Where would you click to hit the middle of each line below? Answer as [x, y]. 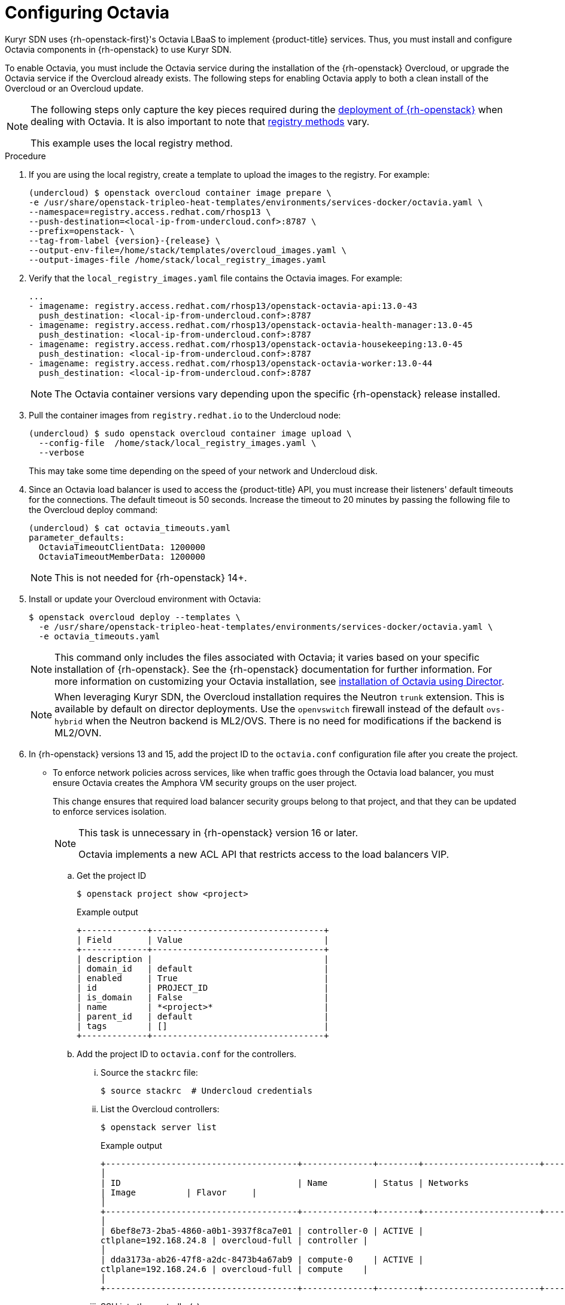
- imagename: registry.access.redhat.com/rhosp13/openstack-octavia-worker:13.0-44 [231, 363]
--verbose [61, 452]
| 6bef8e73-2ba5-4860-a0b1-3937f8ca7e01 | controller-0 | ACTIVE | [262, 1230]
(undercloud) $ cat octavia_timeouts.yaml [130, 528]
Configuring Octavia [87, 13]
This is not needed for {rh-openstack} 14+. [151, 577]
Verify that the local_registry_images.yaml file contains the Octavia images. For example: [216, 278]
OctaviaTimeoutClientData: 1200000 [122, 547]
